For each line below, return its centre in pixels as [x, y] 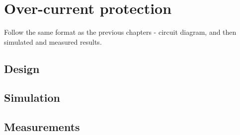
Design [22, 68]
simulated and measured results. [53, 41]
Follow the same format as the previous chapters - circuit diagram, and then [120, 32]
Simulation [32, 98]
